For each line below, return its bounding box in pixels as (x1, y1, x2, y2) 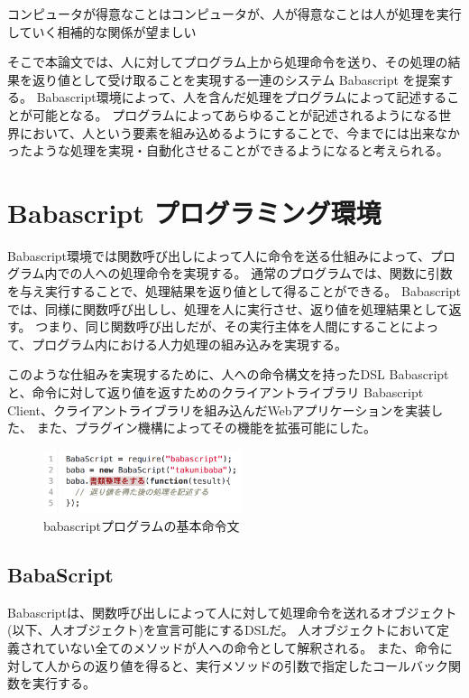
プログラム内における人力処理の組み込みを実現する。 (32, 334, 347, 353)
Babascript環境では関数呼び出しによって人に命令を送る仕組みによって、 (7, 246, 431, 265)
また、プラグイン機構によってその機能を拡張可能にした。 (36, 418, 377, 437)
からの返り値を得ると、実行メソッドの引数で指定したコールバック (57, 656, 449, 675)
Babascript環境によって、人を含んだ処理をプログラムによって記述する (36, 88, 447, 107)
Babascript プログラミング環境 (7, 193, 382, 230)
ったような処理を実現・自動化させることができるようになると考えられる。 (7, 141, 449, 160)
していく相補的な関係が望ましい (7, 22, 197, 41)
